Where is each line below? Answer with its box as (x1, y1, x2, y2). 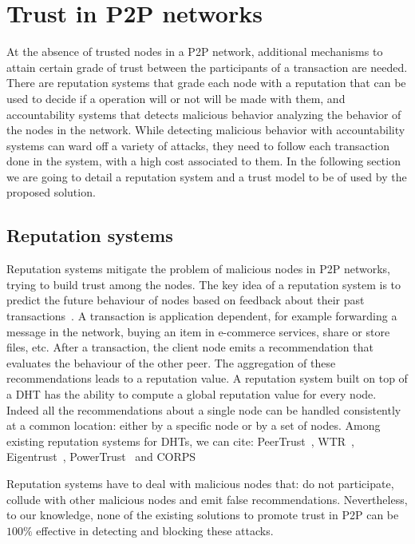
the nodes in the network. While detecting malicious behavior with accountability (6, 121, 405, 138)
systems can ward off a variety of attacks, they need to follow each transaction (6, 137, 389, 153)
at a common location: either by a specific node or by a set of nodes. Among (6, 417, 381, 434)
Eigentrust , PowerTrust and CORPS (6, 448, 196, 465)
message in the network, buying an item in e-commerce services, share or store (6, 323, 390, 340)
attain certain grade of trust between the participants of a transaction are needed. (6, 58, 408, 75)
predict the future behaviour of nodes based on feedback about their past (6, 292, 365, 308)
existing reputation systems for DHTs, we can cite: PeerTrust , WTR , (6, 432, 354, 449)
